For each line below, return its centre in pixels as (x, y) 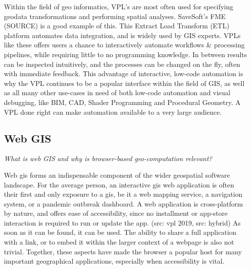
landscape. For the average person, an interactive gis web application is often (119, 184)
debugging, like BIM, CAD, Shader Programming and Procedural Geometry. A (122, 102)
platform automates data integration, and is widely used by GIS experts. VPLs (122, 35)
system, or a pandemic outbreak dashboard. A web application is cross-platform (124, 203)
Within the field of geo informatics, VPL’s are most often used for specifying (119, 6)
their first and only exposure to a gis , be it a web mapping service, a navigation (123, 194)
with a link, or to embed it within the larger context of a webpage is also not (119, 242)
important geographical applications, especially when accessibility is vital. (114, 261)
